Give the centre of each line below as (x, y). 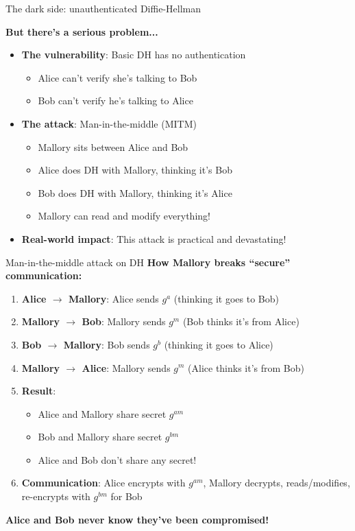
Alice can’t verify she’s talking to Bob (118, 77)
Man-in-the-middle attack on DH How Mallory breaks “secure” (148, 262)
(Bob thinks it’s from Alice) (241, 321)
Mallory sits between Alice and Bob (113, 146)
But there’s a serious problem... (82, 31)
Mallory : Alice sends (113, 298)
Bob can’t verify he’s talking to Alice (115, 101)
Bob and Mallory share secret (100, 437)
